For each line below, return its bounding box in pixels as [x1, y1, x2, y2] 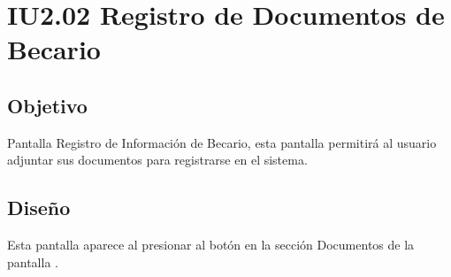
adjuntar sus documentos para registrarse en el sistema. [7, 150, 308, 169]
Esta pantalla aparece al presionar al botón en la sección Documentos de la [7, 235, 415, 254]
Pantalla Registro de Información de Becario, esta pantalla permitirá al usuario [7, 133, 437, 151]
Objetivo [7, 91, 88, 119]
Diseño [7, 194, 71, 221]
